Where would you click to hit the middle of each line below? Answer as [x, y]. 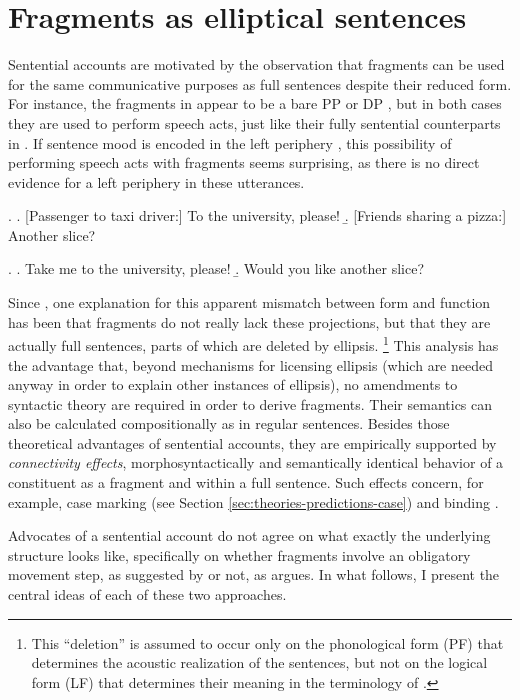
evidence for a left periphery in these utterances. [156, 181]
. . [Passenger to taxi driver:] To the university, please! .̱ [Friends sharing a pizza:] [257, 215]
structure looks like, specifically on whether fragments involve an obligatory [239, 554]
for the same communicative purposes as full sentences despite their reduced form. [260, 83]
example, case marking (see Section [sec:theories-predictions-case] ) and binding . [253, 501]
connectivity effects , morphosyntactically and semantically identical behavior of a [256, 462]
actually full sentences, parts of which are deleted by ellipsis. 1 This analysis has [253, 343]
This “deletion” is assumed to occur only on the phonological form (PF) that [267, 642]
